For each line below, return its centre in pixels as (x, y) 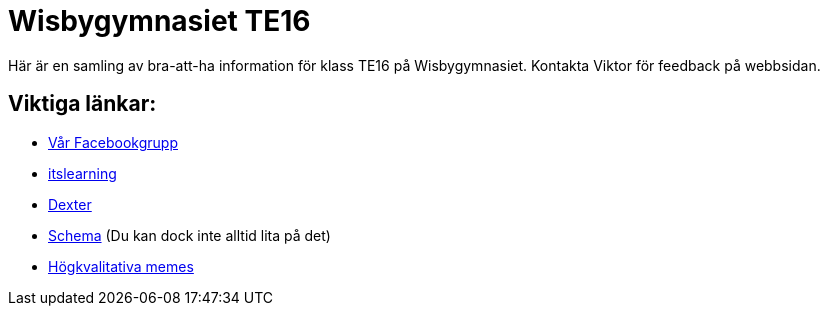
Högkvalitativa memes (121, 266)
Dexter (70, 204)
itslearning (82, 173)
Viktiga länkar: (82, 104)
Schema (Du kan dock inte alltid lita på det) (189, 235)
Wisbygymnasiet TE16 (159, 21)
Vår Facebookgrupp (113, 142)
